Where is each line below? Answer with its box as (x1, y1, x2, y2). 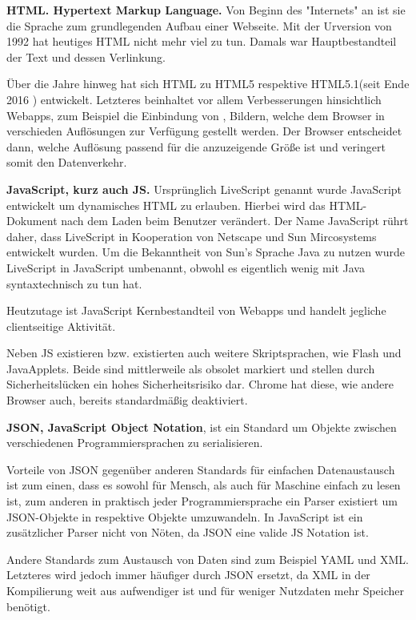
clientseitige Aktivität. (6, 317, 116, 334)
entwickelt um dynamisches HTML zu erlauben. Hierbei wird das (6, 196, 326, 213)
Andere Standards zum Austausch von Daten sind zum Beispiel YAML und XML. (6, 550, 409, 567)
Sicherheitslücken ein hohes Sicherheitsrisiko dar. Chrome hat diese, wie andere (6, 376, 394, 393)
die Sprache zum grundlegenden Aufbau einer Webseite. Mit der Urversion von (6, 17, 392, 34)
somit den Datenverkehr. (6, 154, 127, 171)
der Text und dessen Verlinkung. (6, 48, 166, 65)
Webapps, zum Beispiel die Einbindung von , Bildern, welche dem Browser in (6, 107, 385, 123)
